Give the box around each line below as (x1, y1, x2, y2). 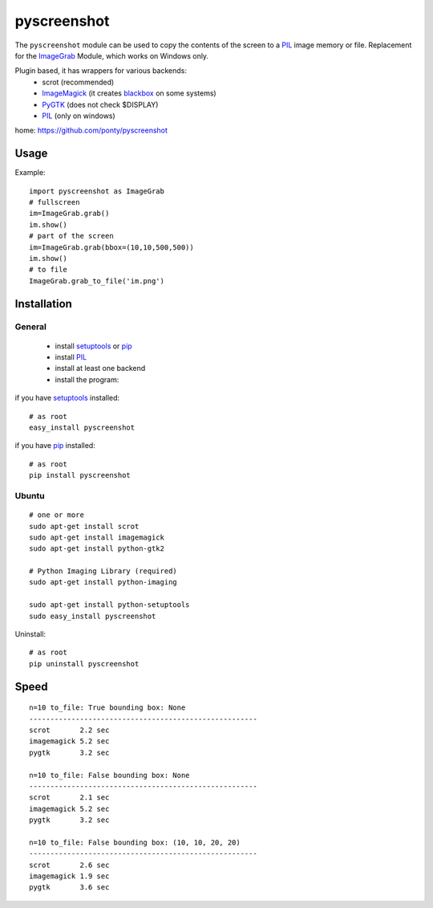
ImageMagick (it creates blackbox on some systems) (42, 88, 216, 98)
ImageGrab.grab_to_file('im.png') (29, 276, 164, 285)
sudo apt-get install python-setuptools (29, 601, 190, 609)
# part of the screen (29, 231, 114, 241)
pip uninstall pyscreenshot (29, 659, 140, 668)
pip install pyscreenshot (29, 470, 132, 480)
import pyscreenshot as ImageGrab (29, 186, 164, 196)
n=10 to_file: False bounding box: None (29, 771, 190, 780)
